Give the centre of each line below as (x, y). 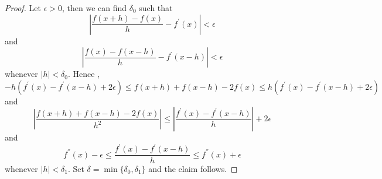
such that (156, 8)
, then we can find (94, 8)
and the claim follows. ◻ (193, 168)
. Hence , (83, 74)
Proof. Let (23, 8)
